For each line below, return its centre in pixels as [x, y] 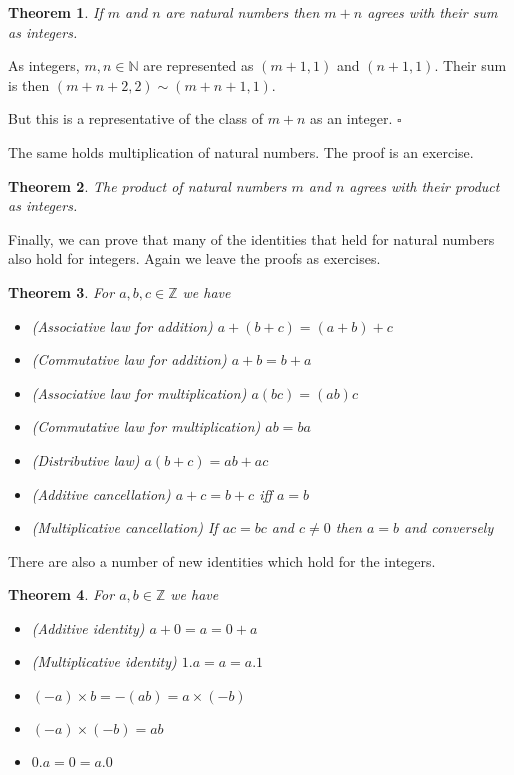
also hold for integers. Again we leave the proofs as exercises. [194, 258]
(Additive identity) [88, 627]
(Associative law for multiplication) [139, 392]
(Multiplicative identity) [104, 661]
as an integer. [351, 118]
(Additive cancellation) [101, 493]
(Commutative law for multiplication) [146, 426]
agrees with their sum [432, 12]
